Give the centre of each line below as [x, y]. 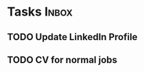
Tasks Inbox [40, 12]
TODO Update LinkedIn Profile [72, 37]
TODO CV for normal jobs [62, 59]
